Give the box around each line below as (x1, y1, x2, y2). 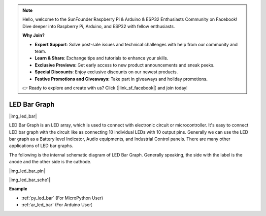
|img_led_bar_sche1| (9, 177, 50, 183)
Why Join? (22, 32, 45, 38)
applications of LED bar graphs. (9, 143, 73, 149)
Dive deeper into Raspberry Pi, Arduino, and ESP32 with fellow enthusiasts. (22, 23, 175, 29)
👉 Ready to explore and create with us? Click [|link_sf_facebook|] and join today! (22, 85, 188, 91)
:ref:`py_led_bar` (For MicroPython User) (21, 195, 103, 201)
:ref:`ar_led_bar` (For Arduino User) (21, 202, 93, 208)
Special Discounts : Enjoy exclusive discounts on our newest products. (34, 69, 178, 75)
